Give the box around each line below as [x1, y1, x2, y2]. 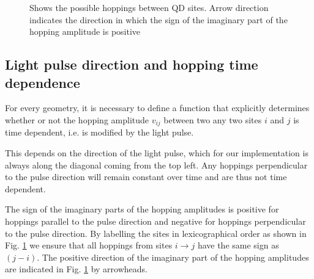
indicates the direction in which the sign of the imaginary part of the [29, 13, 288, 26]
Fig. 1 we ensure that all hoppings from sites [5, 239, 173, 252]
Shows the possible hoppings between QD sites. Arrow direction [29, 1, 269, 13]
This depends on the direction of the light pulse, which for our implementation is [5, 147, 308, 159]
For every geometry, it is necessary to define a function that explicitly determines [5, 101, 310, 114]
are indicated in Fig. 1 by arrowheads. [5, 263, 148, 275]
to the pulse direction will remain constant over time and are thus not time [5, 170, 287, 183]
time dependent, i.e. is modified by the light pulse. [5, 126, 194, 139]
